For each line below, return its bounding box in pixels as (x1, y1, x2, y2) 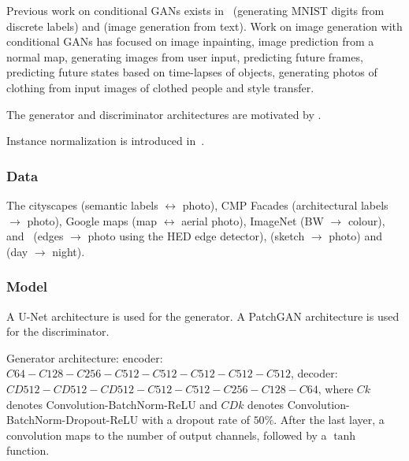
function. (6, 442, 50, 459)
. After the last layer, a (273, 411, 385, 428)
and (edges (6, 228, 64, 244)
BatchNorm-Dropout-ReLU (6, 411, 139, 428)
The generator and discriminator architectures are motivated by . (6, 106, 322, 122)
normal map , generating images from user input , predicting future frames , (6, 48, 363, 65)
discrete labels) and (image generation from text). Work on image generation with (6, 17, 403, 34)
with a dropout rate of (141, 411, 250, 428)
